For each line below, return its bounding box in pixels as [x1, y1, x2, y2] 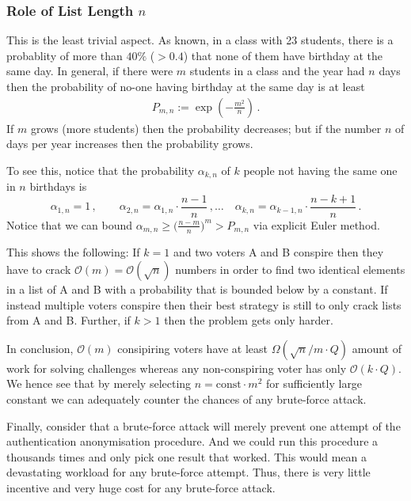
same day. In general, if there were [6, 63, 173, 79]
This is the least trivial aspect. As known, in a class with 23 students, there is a [6, 32, 394, 48]
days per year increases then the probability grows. [6, 135, 253, 152]
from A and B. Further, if [6, 312, 131, 328]
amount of [352, 340, 402, 356]
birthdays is [29, 178, 87, 195]
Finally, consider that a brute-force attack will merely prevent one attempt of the [6, 417, 401, 434]
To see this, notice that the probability [6, 161, 195, 178]
